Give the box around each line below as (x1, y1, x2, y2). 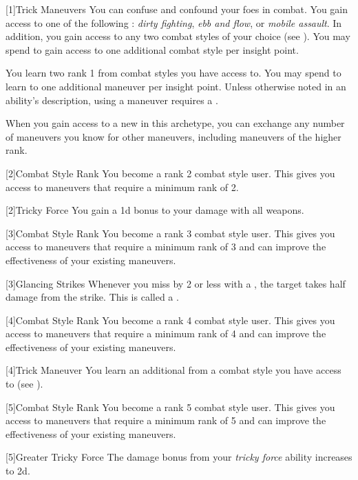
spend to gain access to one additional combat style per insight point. (6, 42, 299, 57)
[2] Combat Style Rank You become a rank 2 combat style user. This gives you (6, 166, 335, 180)
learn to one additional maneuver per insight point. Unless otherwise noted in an (6, 79, 346, 93)
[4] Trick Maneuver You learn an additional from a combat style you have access (6, 363, 341, 377)
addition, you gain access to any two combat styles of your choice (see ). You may (6, 29, 350, 43)
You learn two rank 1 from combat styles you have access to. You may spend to (6, 66, 341, 80)
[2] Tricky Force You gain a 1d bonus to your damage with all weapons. (6, 203, 304, 217)
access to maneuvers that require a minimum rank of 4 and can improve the (6, 326, 326, 341)
